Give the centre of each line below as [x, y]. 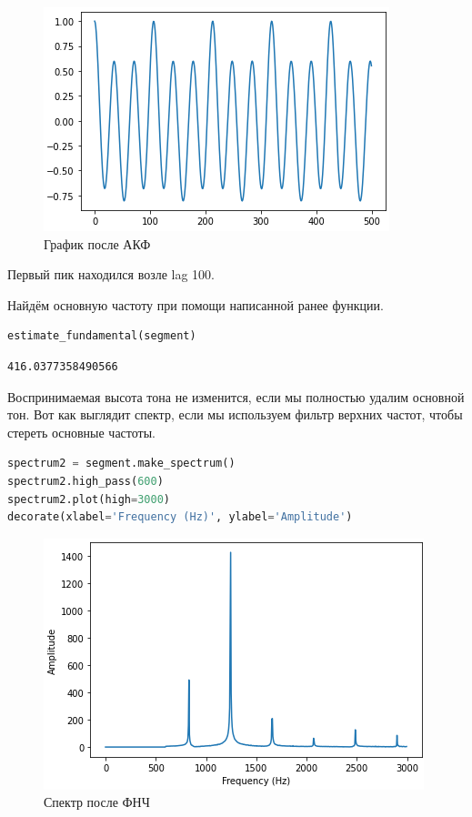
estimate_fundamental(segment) [102, 336]
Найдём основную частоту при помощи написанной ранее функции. [196, 304]
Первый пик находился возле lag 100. [111, 274]
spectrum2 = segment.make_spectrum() [121, 464]
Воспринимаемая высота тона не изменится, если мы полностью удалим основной [236, 396]
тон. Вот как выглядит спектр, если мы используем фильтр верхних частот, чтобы [235, 414]
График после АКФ [97, 243]
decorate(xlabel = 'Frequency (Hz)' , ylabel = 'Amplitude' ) [180, 517]
